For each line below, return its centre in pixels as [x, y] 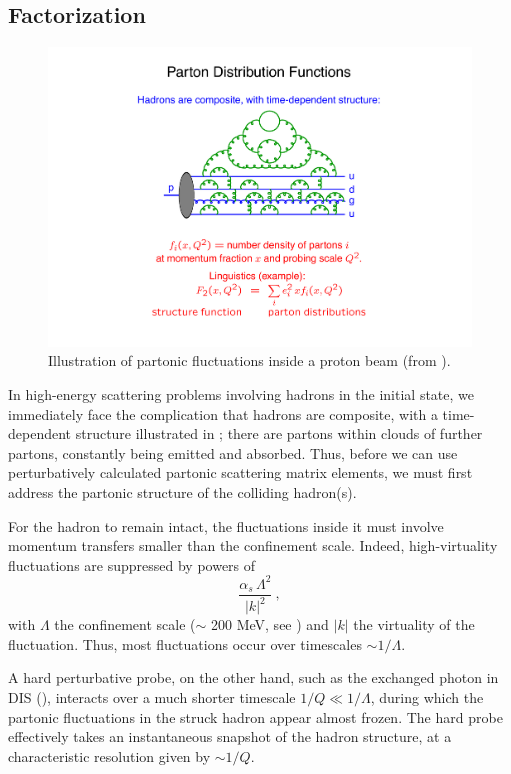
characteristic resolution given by [109, 755]
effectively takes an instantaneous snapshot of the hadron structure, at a [230, 736]
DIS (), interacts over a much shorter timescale [152, 697]
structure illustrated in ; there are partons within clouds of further [279, 433]
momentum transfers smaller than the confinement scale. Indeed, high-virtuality [253, 545]
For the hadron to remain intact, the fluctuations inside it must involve [226, 525]
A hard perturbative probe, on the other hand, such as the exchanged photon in [253, 677]
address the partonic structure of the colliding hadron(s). [182, 492]
